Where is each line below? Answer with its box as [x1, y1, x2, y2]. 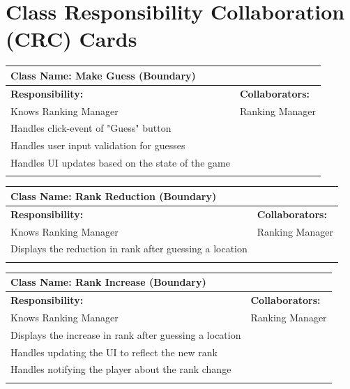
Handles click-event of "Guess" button [10, 121, 172, 135]
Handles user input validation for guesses [10, 138, 185, 153]
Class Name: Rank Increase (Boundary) [10, 275, 206, 289]
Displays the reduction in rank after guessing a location [10, 241, 248, 256]
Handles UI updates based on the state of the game [10, 155, 230, 170]
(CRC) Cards [6, 24, 137, 53]
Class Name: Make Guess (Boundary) [10, 68, 196, 82]
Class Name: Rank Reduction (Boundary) [10, 188, 217, 203]
